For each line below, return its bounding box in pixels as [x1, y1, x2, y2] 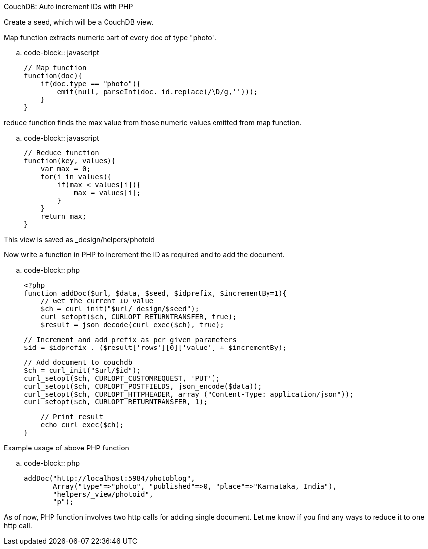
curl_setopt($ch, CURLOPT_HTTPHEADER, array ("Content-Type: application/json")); [24, 390, 354, 398]
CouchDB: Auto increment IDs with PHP [4, 2, 133, 11]
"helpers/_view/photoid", [53, 490, 154, 498]
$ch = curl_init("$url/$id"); [24, 366, 141, 374]
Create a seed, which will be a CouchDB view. [4, 18, 154, 26]
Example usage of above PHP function [4, 444, 129, 452]
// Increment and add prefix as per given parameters [24, 336, 237, 344]
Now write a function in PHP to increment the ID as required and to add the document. [4, 250, 285, 259]
